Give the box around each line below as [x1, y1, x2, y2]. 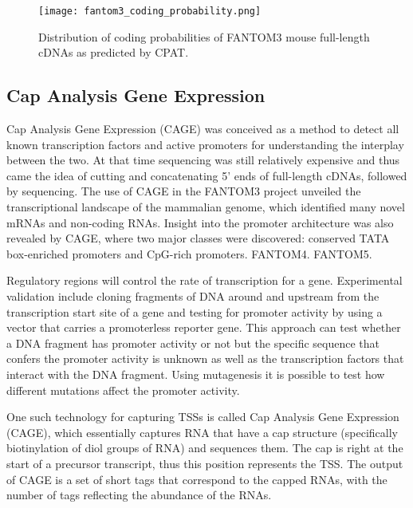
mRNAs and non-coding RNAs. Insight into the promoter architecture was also [6, 214, 394, 230]
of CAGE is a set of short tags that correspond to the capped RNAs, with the [6, 471, 387, 487]
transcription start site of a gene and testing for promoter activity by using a [6, 303, 383, 320]
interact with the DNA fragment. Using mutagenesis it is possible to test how [6, 365, 385, 382]
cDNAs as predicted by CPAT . [38, 44, 189, 61]
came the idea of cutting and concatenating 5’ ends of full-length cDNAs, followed [6, 167, 407, 183]
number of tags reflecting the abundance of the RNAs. [6, 486, 272, 503]
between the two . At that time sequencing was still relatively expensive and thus [6, 152, 400, 168]
